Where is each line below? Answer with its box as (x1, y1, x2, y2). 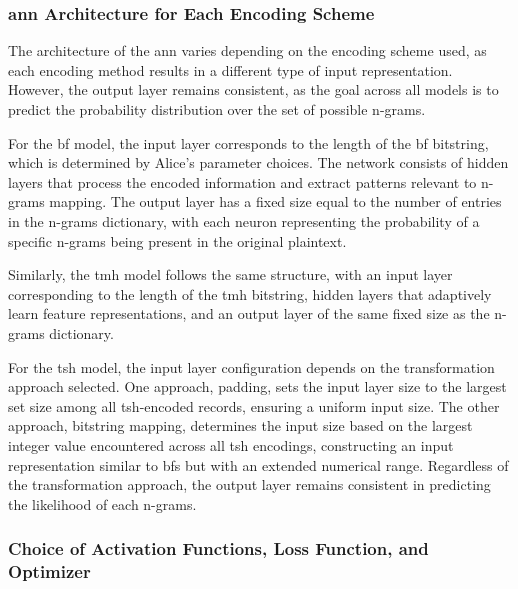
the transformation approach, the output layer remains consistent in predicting (8, 474, 491, 495)
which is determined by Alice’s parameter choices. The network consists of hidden (8, 152, 509, 173)
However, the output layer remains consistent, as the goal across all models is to (8, 79, 499, 100)
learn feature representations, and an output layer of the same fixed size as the (8, 303, 490, 324)
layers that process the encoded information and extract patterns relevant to (8, 171, 477, 192)
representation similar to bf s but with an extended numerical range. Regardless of (8, 454, 509, 475)
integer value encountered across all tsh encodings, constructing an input (8, 434, 454, 455)
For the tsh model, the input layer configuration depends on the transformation (8, 356, 495, 377)
